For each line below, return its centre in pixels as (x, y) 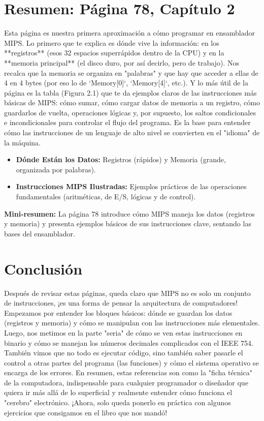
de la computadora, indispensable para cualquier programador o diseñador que (126, 382)
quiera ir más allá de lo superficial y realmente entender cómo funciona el (118, 392)
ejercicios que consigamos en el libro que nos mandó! (86, 412)
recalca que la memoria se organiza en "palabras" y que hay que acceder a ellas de (131, 72)
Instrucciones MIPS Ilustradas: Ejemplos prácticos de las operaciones (131, 186)
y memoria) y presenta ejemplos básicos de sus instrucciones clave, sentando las (128, 223)
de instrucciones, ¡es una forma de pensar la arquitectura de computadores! (121, 303)
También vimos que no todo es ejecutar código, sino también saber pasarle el (124, 353)
